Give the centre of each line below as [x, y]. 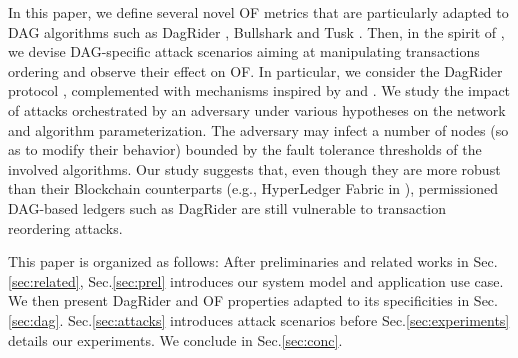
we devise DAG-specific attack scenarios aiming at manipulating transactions [244, 51]
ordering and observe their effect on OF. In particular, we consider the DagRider [255, 70]
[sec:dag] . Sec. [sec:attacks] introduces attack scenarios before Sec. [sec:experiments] [259, 319]
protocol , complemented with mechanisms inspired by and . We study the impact [259, 90]
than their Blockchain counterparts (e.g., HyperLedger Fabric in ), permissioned [253, 188]
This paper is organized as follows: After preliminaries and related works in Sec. [253, 261]
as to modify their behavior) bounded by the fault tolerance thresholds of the [245, 149]
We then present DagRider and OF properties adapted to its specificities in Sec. [253, 300]
